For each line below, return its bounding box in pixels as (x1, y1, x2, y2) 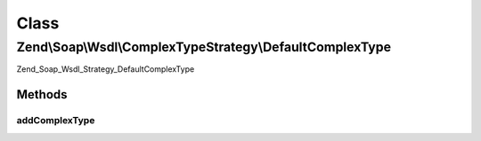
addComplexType (16, 114, 95, 127)
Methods (16, 87, 68, 102)
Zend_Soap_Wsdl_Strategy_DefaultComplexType (16, 64, 195, 74)
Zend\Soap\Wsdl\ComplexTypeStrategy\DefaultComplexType (16, 39, 392, 55)
